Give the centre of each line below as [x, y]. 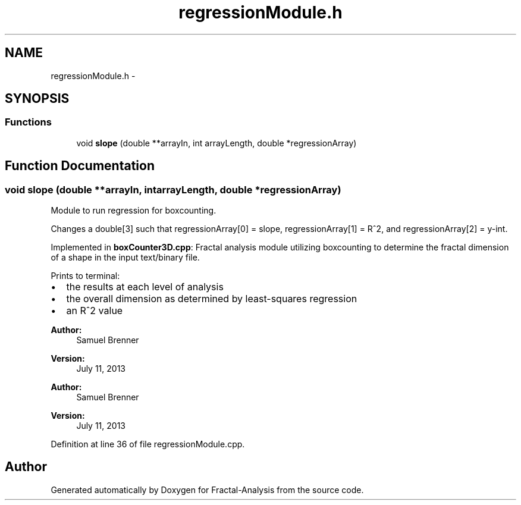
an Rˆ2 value [95, 311]
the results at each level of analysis [145, 287]
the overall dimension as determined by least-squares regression [212, 299]
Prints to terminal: [85, 276]
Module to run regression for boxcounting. [134, 211]
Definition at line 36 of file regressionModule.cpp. [148, 444]
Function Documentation [80, 166]
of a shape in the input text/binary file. [125, 258]
